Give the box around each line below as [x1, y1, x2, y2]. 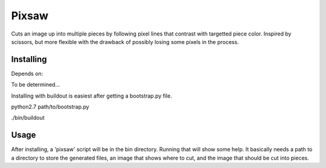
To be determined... [11, 81, 60, 89]
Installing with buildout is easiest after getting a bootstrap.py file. [11, 92, 172, 99]
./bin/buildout [11, 114, 45, 122]
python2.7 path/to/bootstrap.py [11, 103, 90, 111]
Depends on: [11, 70, 43, 77]
